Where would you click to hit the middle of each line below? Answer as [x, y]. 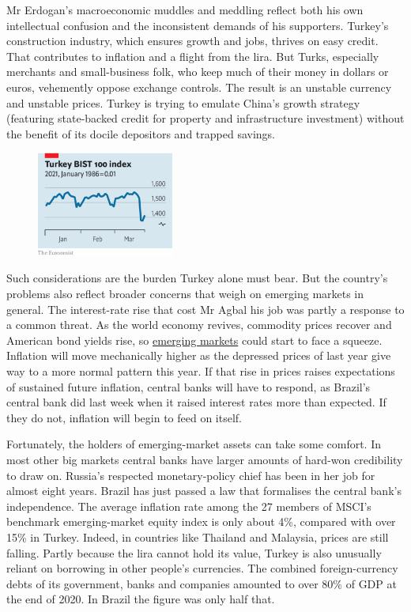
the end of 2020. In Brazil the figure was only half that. [141, 599]
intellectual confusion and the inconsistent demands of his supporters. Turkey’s [198, 25]
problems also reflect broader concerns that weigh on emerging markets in [185, 294]
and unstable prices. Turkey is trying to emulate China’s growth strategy [183, 102]
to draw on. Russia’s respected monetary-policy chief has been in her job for [191, 475]
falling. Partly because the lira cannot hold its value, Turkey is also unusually [194, 552]
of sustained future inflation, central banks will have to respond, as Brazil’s [189, 386]
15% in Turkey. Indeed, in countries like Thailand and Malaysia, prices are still [198, 536]
